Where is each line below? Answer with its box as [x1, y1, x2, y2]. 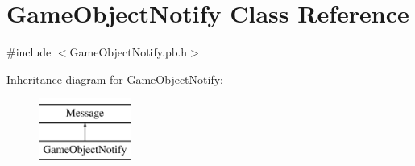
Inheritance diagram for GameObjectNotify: [6, 70, 223, 87]
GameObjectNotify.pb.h [69, 44, 188, 60]
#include [6, 44, 52, 60]
